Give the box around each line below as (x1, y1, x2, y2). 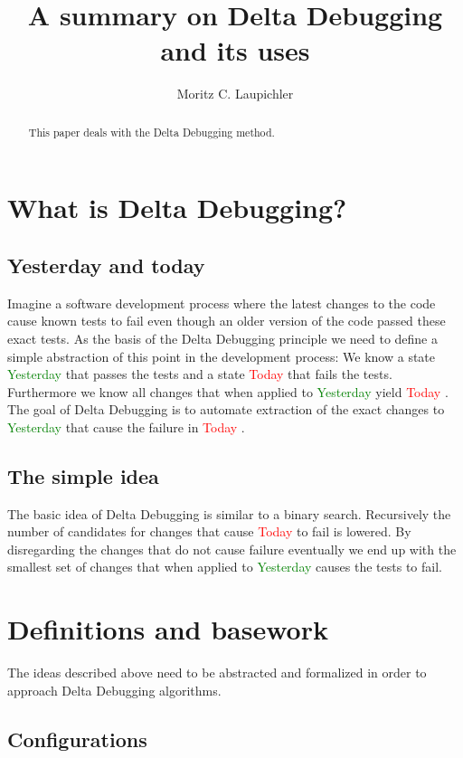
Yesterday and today (7, 251, 205, 279)
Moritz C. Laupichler (176, 84, 294, 103)
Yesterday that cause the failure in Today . (7, 417, 245, 436)
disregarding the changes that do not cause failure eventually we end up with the (7, 539, 457, 558)
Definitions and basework (7, 611, 328, 648)
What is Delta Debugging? (7, 189, 347, 226)
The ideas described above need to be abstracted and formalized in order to (7, 663, 427, 682)
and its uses (160, 32, 310, 69)
